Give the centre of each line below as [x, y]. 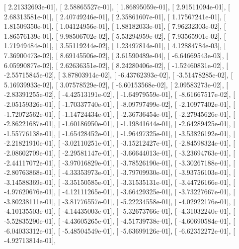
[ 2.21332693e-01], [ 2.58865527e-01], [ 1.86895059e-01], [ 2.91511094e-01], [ [117, 6]
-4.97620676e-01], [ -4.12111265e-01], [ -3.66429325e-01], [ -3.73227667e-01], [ [120, 192]
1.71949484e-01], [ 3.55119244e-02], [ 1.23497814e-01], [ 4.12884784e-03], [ [115, 45]
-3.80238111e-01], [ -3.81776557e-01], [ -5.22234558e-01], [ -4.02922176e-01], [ [120, 201]
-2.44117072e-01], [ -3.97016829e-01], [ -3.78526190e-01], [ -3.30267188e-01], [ [120, 162]
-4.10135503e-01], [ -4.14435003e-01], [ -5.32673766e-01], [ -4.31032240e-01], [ [120, 211]
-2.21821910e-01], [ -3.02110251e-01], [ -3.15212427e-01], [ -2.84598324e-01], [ [120, 143]
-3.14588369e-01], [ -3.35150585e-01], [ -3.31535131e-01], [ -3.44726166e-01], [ [120, 182]
